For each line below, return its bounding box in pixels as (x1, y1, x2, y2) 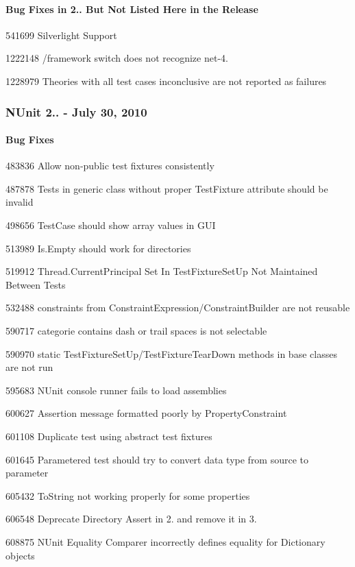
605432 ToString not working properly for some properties (5, 488, 250, 503)
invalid (5, 195, 34, 209)
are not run (5, 360, 53, 374)
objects (5, 548, 35, 562)
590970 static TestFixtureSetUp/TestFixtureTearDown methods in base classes (5, 346, 337, 361)
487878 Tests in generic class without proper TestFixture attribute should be (5, 181, 328, 195)
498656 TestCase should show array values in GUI (5, 218, 216, 232)
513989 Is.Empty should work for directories (5, 241, 191, 255)
